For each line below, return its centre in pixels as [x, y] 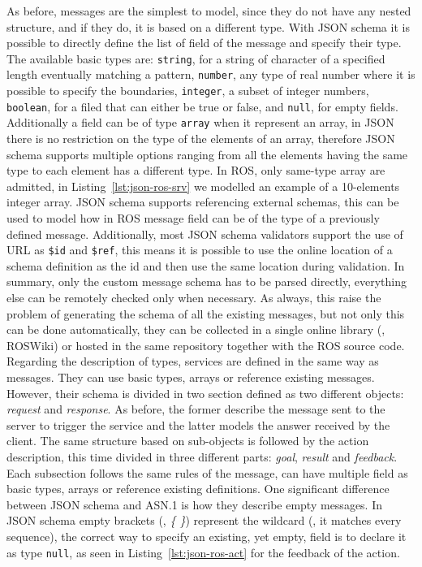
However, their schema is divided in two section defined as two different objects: [205, 393]
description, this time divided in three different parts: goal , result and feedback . [202, 457]
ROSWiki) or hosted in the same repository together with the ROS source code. [206, 345]
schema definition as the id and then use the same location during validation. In [206, 265]
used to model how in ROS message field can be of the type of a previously [193, 218]
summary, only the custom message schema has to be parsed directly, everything [207, 281]
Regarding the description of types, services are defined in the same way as [193, 361]
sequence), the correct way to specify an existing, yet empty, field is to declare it [207, 536]
